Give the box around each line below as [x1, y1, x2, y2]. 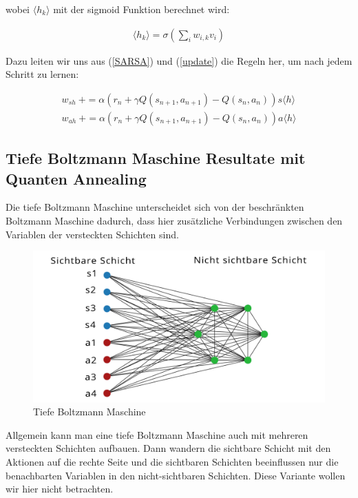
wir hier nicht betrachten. [6, 481, 114, 496]
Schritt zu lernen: [6, 67, 79, 81]
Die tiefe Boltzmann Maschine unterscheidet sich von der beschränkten [6, 200, 304, 214]
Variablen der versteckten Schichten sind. [6, 227, 179, 241]
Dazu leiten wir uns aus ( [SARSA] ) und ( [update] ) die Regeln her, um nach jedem [6, 53, 352, 68]
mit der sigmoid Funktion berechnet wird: [53, 2, 230, 16]
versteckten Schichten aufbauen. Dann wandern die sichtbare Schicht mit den [6, 441, 331, 455]
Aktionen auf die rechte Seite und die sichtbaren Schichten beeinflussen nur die [6, 455, 339, 469]
